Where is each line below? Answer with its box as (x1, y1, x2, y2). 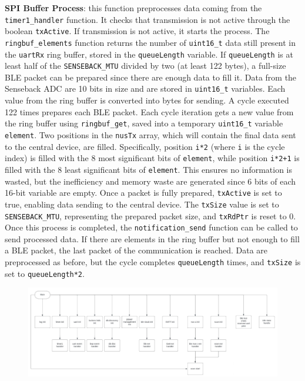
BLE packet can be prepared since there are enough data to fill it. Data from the (5, 71, 297, 83)
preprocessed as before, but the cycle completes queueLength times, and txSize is (5, 256, 301, 268)
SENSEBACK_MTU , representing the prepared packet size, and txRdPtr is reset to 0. (5, 209, 296, 222)
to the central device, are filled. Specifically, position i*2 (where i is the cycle (5, 140, 285, 152)
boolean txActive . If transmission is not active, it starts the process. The (5, 25, 270, 37)
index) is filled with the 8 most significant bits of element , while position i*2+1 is (5, 152, 300, 164)
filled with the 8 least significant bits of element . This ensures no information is (5, 163, 293, 175)
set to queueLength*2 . (5, 267, 85, 279)
